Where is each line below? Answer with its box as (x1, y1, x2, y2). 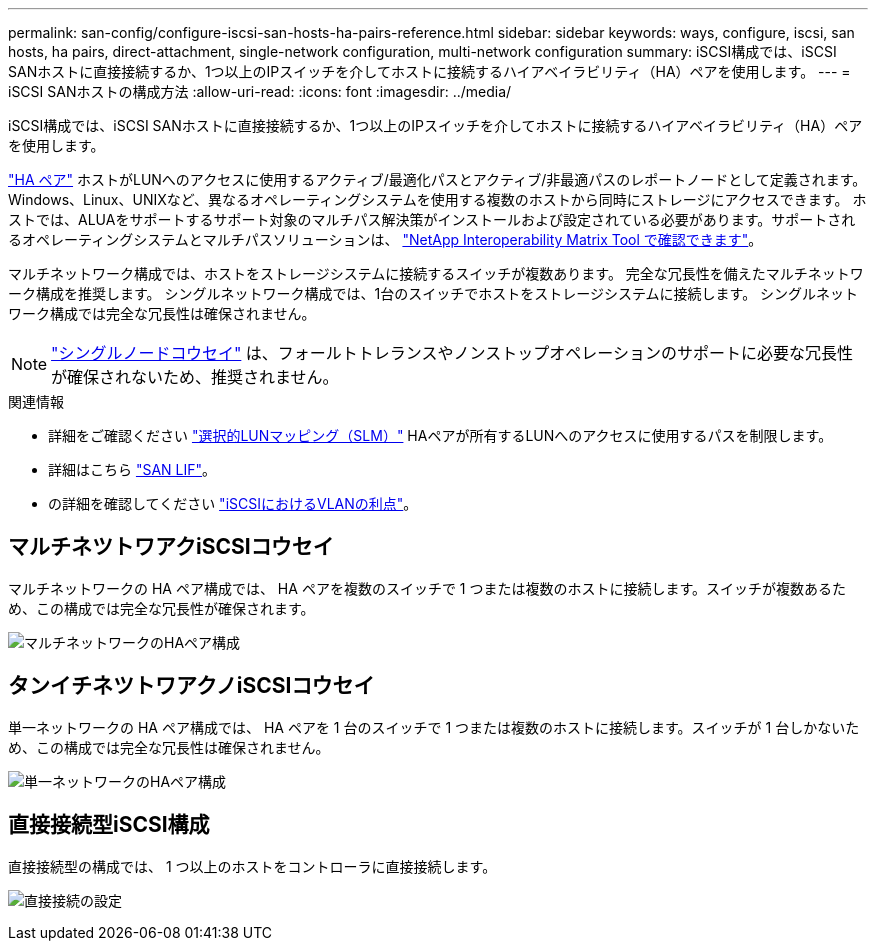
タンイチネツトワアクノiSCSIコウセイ (8, 673, 375, 699)
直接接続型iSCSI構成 (8, 812, 210, 838)
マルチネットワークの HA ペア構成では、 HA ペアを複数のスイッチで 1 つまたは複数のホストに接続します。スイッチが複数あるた (8, 579, 847, 597)
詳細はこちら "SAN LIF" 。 (48, 461, 217, 478)
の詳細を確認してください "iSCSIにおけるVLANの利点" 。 (48, 495, 418, 512)
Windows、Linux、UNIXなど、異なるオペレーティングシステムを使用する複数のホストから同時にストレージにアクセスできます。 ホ (8, 191, 867, 208)
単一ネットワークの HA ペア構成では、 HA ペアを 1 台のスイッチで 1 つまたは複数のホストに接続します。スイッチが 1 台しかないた (8, 718, 860, 736)
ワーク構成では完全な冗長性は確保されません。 (8, 305, 316, 322)
